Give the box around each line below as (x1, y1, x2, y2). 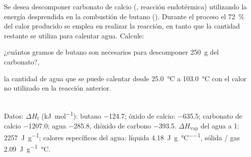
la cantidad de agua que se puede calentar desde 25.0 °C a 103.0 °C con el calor (4, 73, 247, 83)
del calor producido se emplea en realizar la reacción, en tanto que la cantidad (4, 21, 240, 31)
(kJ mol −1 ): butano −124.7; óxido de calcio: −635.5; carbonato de (41, 109, 243, 121)
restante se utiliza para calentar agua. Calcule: (4, 30, 144, 40)
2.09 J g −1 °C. (4, 142, 51, 154)
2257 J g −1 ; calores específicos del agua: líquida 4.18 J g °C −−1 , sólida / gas (4, 131, 240, 142)
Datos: (4, 111, 24, 121)
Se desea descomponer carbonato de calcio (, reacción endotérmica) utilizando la (4, 1, 247, 11)
